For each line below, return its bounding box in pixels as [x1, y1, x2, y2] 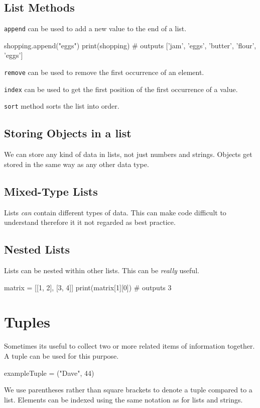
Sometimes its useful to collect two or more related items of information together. [4, 341, 255, 351]
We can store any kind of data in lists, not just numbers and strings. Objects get [4, 149, 252, 159]
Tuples [4, 311, 50, 332]
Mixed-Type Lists [4, 183, 98, 199]
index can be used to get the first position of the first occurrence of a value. [4, 84, 238, 94]
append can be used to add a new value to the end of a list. [4, 23, 187, 34]
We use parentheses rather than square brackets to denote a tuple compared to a [4, 384, 252, 395]
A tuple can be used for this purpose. [4, 350, 119, 361]
